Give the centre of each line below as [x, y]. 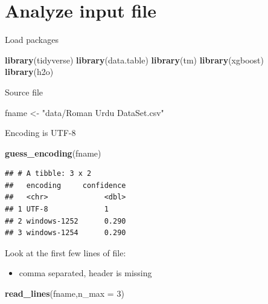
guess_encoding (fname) [53, 153]
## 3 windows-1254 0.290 [65, 233]
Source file [24, 92]
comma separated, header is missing [85, 273]
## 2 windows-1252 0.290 [65, 221]
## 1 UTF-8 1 [57, 209]
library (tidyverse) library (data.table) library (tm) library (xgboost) [134, 60]
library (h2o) [29, 72]
